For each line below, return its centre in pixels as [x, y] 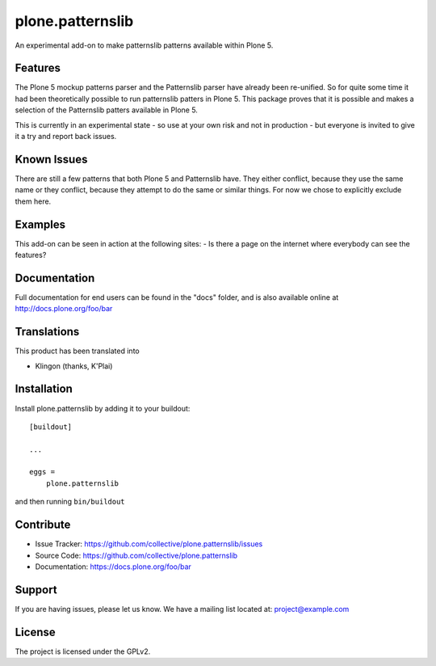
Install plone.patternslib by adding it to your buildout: [103, 408]
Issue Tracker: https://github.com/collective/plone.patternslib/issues [149, 544]
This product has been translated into [78, 351]
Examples [40, 224]
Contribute [43, 525]
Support [36, 590]
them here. [33, 201]
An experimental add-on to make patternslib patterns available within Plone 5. [144, 45]
